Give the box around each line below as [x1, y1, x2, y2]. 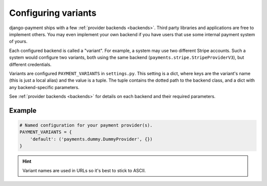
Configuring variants [9, 7, 96, 18]
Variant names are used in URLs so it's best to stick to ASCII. [22, 167, 146, 173]
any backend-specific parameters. [9, 84, 80, 90]
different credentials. [9, 61, 52, 67]
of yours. [9, 39, 28, 45]
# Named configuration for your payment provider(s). [19, 123, 153, 128]
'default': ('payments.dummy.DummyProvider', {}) [30, 136, 153, 142]
